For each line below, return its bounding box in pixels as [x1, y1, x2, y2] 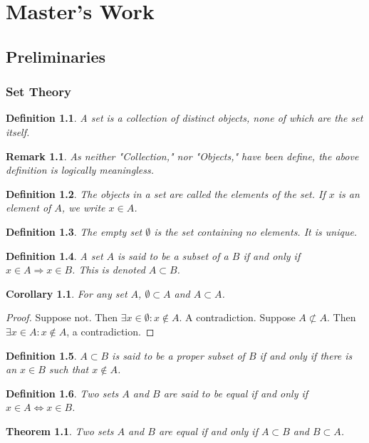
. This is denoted [72, 262, 145, 277]
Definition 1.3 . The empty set [6, 224, 142, 239]
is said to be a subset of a [118, 248, 229, 263]
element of [6, 200, 51, 215]
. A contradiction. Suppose [179, 310, 296, 325]
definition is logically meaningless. [6, 162, 154, 177]
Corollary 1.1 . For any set [6, 286, 128, 301]
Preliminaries [6, 45, 106, 67]
